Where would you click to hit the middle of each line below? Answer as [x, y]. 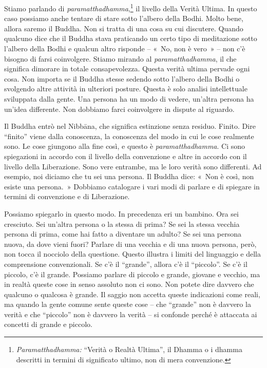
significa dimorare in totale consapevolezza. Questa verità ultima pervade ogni [127, 69]
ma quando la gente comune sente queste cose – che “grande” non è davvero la [128, 304]
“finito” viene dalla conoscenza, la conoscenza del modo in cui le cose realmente [129, 136]
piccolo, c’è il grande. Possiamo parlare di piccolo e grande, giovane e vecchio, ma [132, 274]
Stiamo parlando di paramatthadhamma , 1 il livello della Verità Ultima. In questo [131, 7]
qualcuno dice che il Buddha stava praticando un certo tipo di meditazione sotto [131, 38]
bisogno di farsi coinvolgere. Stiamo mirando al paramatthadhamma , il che [120, 58]
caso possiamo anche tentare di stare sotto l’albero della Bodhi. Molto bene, [124, 18]
